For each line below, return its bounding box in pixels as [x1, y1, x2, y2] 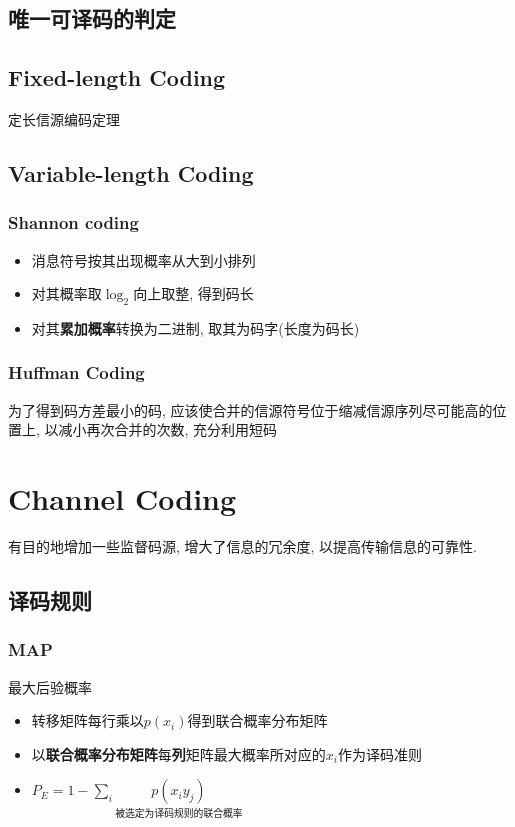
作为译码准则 [337, 743, 422, 764]
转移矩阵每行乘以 [31, 710, 144, 731]
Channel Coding [8, 478, 237, 519]
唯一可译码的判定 [8, 3, 176, 34]
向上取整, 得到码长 [133, 283, 254, 304]
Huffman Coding [8, 360, 145, 385]
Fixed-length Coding [8, 62, 226, 93]
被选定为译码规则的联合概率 [115, 809, 243, 820]
